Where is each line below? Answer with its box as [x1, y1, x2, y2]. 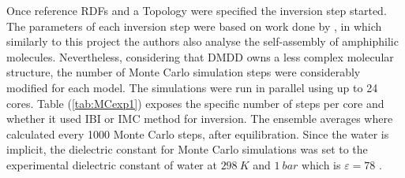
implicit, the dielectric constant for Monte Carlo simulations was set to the [6, 141, 368, 158]
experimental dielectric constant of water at [6, 156, 217, 172]
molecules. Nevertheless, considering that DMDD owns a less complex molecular [6, 48, 394, 65]
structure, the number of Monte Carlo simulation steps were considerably [6, 64, 361, 80]
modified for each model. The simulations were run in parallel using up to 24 [6, 79, 378, 95]
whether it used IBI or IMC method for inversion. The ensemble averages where [6, 110, 393, 127]
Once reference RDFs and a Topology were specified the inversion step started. [6, 2, 387, 18]
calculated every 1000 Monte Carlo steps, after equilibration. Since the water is [6, 125, 389, 142]
